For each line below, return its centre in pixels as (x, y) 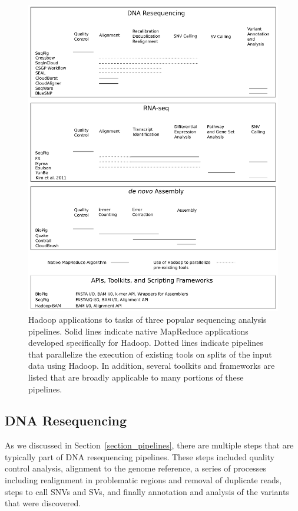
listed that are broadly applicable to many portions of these (136, 377)
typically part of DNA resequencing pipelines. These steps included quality (140, 456)
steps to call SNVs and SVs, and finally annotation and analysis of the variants (147, 491)
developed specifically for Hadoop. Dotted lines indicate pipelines (146, 343)
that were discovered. (43, 503)
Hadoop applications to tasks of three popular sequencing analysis (148, 319)
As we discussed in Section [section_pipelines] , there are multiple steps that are (149, 445)
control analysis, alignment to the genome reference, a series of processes (135, 468)
